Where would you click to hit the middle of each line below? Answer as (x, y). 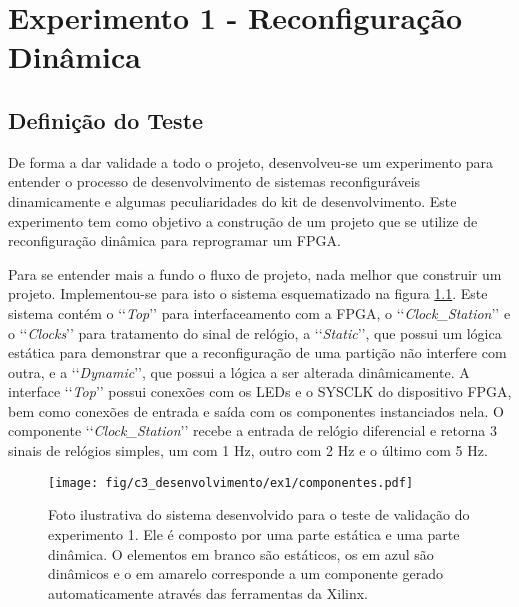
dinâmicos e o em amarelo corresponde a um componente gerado (245, 573)
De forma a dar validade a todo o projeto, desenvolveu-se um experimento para (251, 161)
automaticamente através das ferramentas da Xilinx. (208, 592)
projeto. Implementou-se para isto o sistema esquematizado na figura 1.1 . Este (248, 293)
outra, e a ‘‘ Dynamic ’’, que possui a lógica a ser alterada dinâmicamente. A (239, 371)
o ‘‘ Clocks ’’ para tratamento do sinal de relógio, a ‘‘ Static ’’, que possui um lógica (255, 332)
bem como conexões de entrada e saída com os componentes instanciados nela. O (256, 410)
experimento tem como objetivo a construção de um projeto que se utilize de (243, 220)
